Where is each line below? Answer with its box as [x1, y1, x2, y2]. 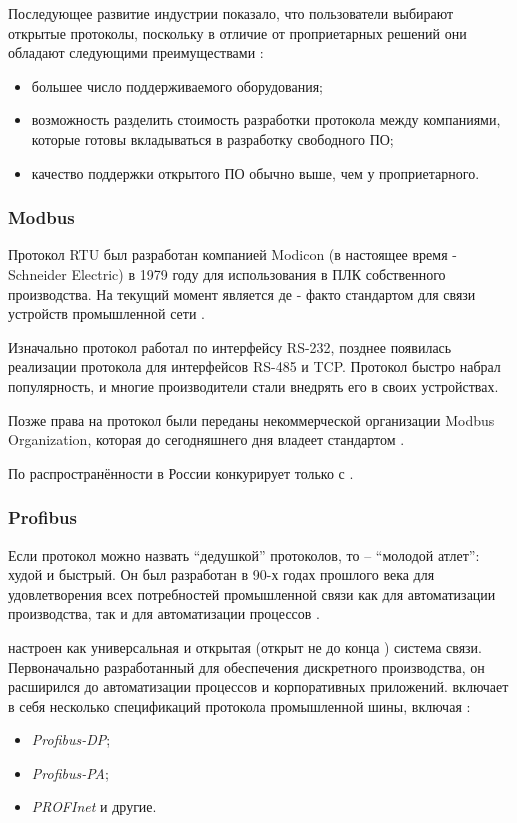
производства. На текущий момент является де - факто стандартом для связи [8, 283, 476, 304]
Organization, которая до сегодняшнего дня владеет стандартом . [8, 429, 405, 450]
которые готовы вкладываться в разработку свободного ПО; [31, 128, 394, 149]
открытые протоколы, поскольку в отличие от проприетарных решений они [8, 22, 467, 43]
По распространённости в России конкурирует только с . [8, 462, 354, 483]
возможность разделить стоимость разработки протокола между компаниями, [31, 109, 501, 130]
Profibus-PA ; [31, 762, 109, 783]
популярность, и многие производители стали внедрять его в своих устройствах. [8, 375, 499, 396]
